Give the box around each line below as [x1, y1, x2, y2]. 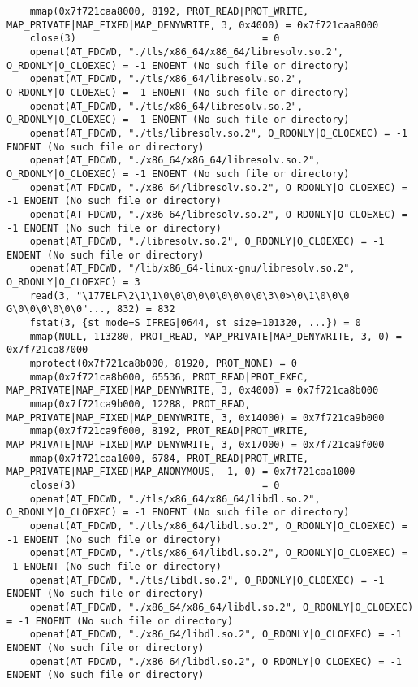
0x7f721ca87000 [6, 344, 88, 356]
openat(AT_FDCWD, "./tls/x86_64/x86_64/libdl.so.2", [29, 493, 321, 505]
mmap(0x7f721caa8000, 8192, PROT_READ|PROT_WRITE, [29, 6, 309, 17]
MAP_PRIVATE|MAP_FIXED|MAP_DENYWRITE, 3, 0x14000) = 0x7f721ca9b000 [6, 411, 385, 424]
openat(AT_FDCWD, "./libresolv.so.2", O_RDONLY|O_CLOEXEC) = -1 [29, 236, 385, 248]
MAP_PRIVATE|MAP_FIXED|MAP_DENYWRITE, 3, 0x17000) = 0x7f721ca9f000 [6, 439, 385, 450]
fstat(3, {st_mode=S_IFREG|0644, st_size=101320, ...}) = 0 [29, 317, 361, 329]
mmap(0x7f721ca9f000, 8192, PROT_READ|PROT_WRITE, [29, 425, 309, 437]
